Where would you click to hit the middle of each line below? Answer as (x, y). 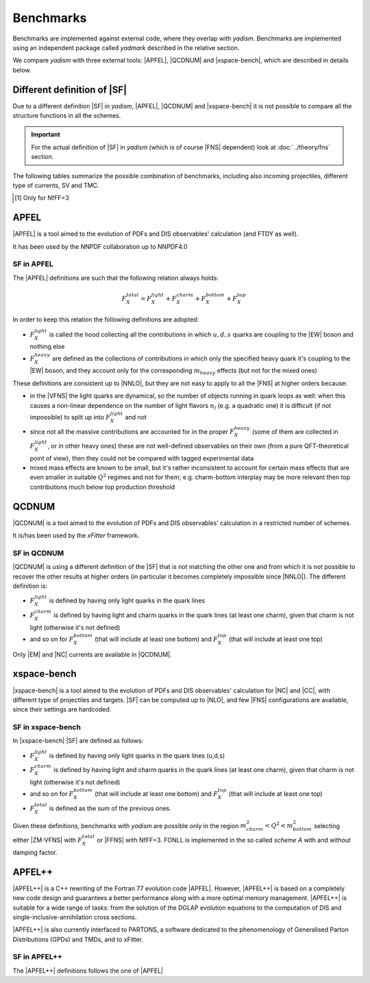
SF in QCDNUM (38, 553)
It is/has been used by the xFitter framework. (76, 535)
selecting (327, 825)
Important (46, 134)
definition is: (30, 586)
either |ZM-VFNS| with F (47, 840)
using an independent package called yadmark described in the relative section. (126, 47)
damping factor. (35, 852)
